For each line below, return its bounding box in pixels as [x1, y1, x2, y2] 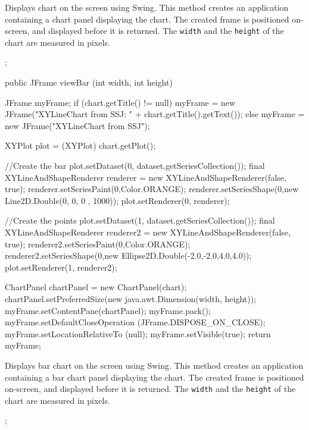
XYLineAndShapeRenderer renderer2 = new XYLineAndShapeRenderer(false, [5, 225, 291, 238]
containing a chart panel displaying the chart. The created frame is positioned [5, 12, 289, 25]
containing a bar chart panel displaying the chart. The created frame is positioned [5, 371, 304, 383]
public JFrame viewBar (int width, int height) [5, 76, 173, 89]
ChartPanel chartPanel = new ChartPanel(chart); [5, 281, 187, 293]
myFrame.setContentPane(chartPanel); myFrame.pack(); [5, 304, 211, 316]
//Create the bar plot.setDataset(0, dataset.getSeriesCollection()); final [5, 159, 265, 171]
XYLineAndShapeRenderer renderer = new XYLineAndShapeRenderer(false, [5, 171, 286, 183]
